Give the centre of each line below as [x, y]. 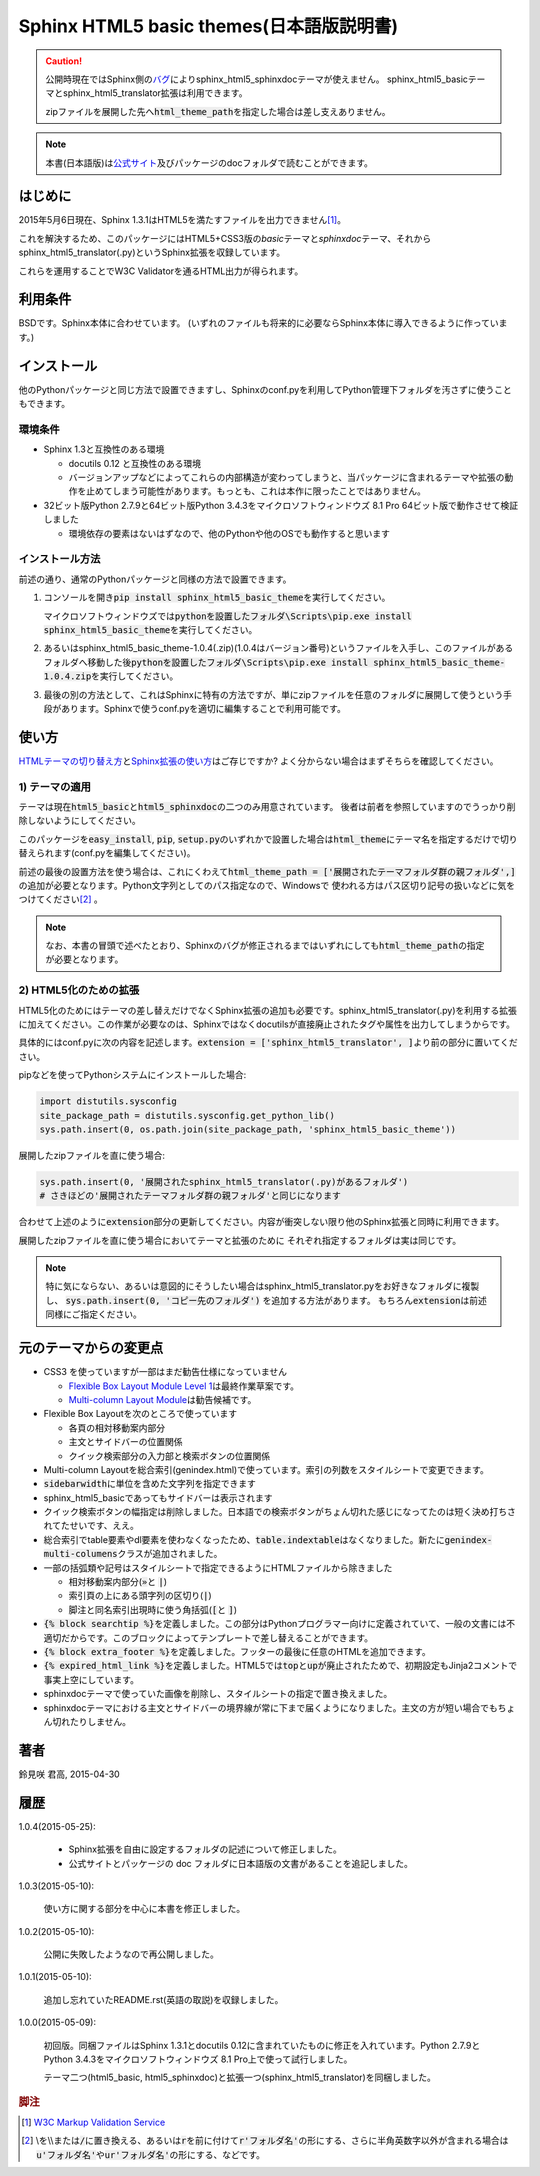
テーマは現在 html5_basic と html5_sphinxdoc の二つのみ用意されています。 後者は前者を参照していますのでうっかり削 [267, 806]
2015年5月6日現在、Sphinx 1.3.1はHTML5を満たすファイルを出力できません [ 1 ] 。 [182, 220]
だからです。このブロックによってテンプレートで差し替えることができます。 [217, 1637]
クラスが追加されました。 [170, 1554]
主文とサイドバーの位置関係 [125, 1442]
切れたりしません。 [91, 1721]
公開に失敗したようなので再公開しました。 [131, 1954]
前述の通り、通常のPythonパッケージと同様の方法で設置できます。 [155, 579]
